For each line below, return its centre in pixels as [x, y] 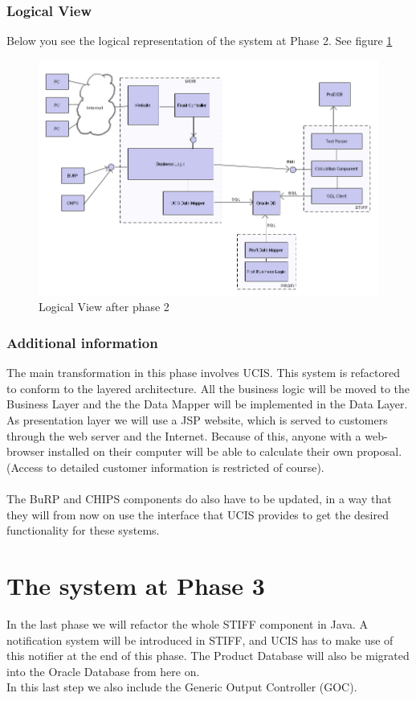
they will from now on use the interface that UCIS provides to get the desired [198, 514]
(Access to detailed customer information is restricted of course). [165, 467]
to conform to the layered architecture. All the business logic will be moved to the [208, 388]
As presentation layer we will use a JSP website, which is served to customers [197, 420]
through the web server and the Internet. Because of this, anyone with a [184, 435]
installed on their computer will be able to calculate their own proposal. [225, 451]
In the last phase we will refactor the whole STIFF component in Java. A [187, 623]
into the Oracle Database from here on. [103, 671]
